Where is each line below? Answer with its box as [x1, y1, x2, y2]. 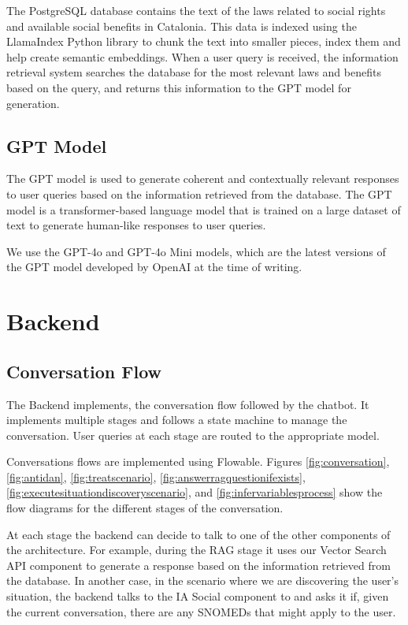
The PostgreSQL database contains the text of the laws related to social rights [6, 2, 386, 18]
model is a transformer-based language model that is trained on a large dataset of [6, 201, 401, 218]
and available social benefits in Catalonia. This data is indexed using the [6, 17, 357, 34]
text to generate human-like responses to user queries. [6, 217, 266, 233]
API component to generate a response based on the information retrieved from [6, 556, 391, 573]
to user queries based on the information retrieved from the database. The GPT [6, 185, 392, 202]
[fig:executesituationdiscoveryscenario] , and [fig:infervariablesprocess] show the [6, 484, 383, 500]
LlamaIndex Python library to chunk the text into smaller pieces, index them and [6, 33, 401, 50]
